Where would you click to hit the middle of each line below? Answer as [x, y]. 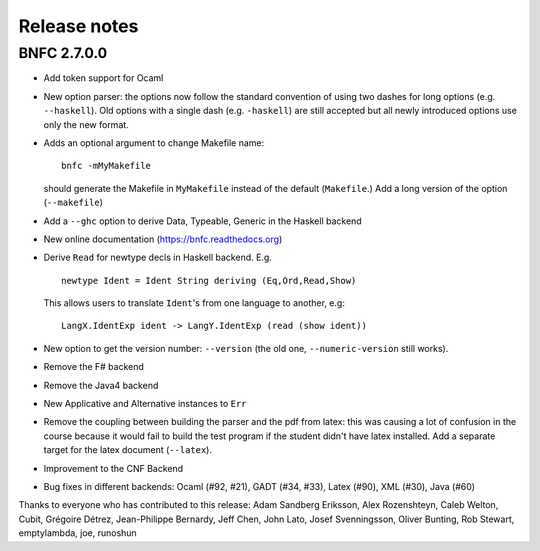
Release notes [78, 26]
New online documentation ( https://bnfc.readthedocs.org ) [163, 239]
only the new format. [86, 124]
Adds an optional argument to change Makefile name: [154, 142]
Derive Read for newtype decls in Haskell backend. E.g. [157, 257]
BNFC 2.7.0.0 [63, 53]
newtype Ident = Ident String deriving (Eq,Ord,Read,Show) [209, 280]
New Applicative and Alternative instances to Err [145, 404]
